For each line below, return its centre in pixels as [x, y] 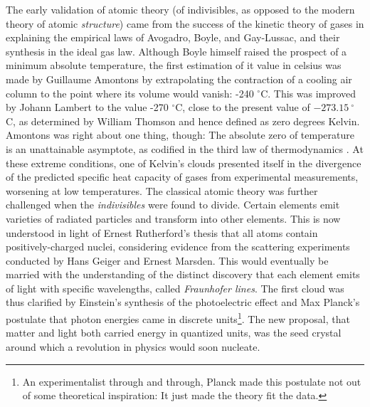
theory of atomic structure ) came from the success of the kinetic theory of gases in [185, 23]
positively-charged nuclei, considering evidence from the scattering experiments [178, 247]
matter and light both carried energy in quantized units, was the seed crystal [174, 333]
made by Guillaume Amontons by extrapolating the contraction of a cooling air [179, 79]
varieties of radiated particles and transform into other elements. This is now [173, 218]
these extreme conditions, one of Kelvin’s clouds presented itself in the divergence [184, 163]
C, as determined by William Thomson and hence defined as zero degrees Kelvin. [183, 121]
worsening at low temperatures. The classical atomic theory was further [162, 190]
